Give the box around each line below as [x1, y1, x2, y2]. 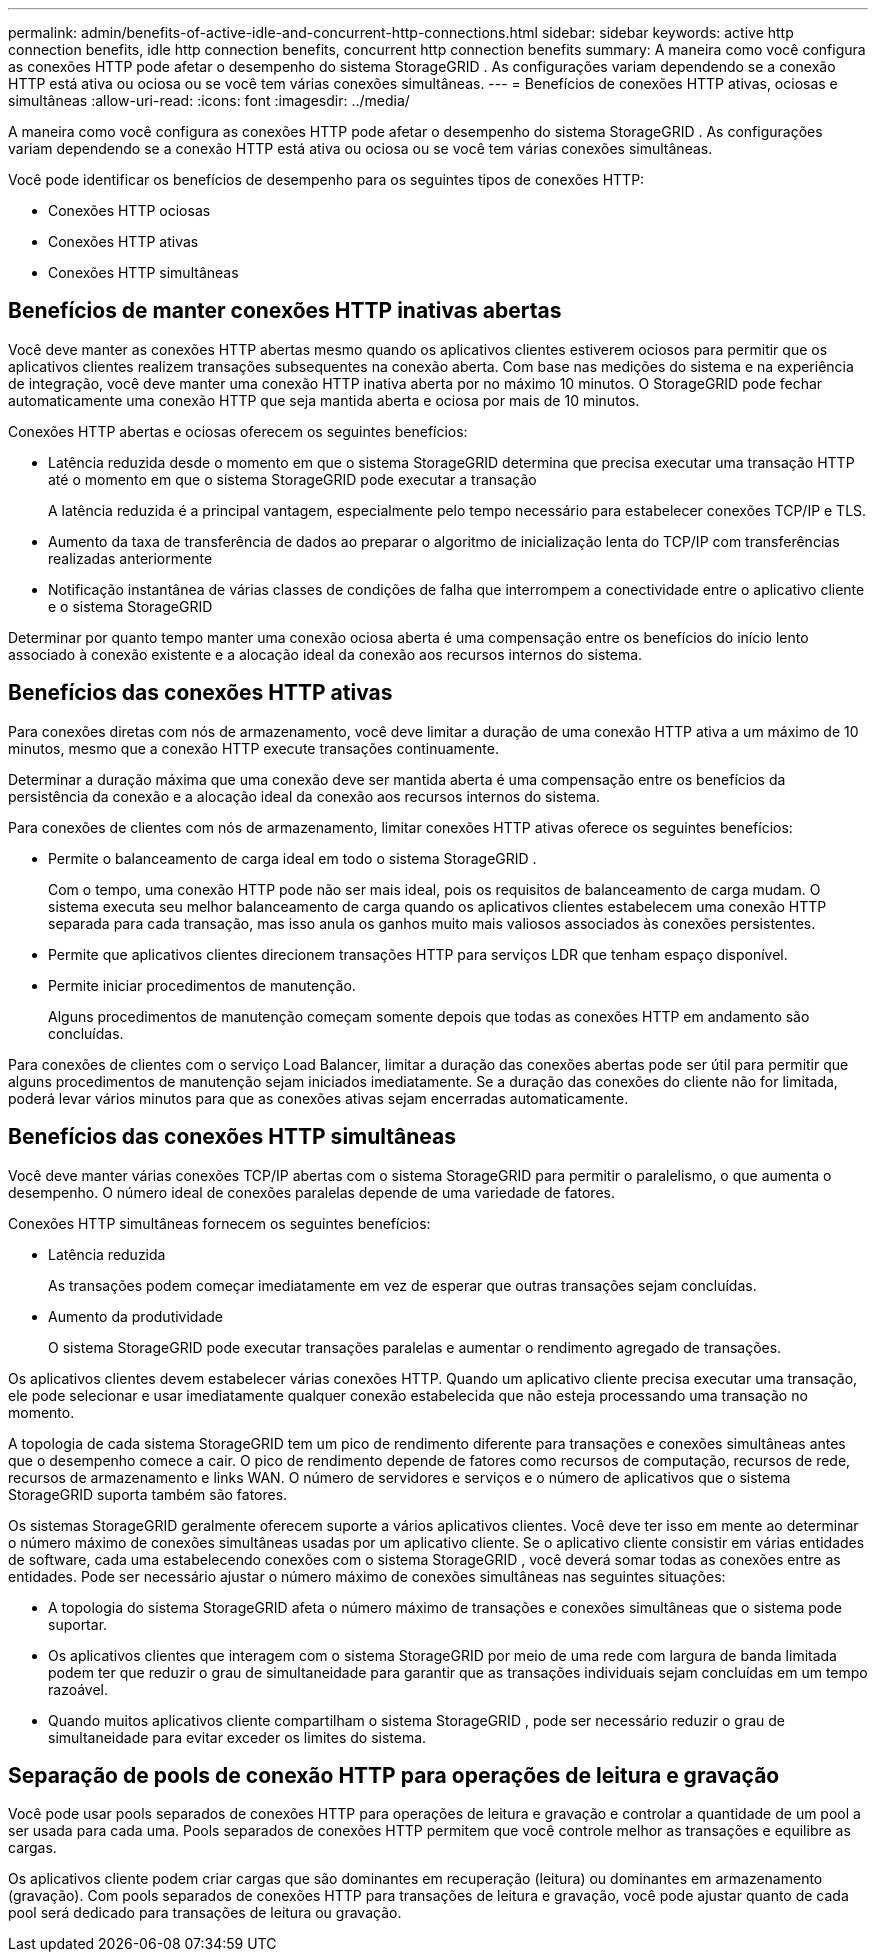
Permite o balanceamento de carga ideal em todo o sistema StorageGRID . [48, 849, 537, 867]
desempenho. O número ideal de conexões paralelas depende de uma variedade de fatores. [8, 1183, 615, 1201]
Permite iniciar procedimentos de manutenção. [48, 976, 356, 994]
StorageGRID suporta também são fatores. [8, 1485, 288, 1503]
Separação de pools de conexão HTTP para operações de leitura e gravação [8, 1762, 780, 1788]
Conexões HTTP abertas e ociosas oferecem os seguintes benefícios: [8, 422, 468, 440]
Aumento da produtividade [48, 1307, 224, 1325]
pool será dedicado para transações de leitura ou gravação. [8, 1904, 402, 1922]
